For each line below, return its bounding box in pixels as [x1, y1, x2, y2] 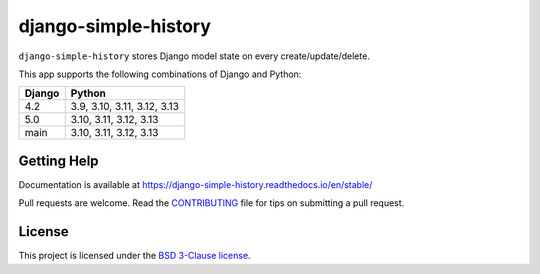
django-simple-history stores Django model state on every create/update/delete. [18, 50, 370, 62]
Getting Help [18, 152, 99, 169]
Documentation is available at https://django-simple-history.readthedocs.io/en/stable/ [18, 178, 373, 190]
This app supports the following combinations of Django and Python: [18, 68, 302, 80]
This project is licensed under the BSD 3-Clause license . [18, 250, 251, 262]
